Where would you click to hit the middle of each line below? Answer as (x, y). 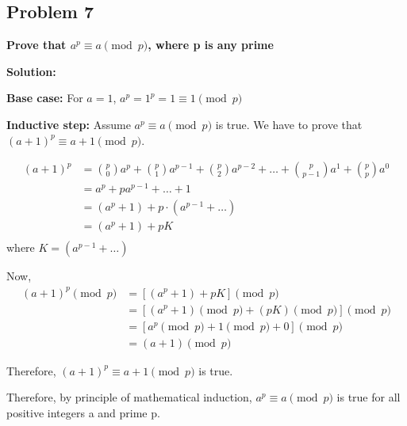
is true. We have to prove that (289, 124)
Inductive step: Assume (69, 124)
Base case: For (45, 98)
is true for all (369, 397)
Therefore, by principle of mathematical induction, (129, 397)
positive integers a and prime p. (83, 412)
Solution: (31, 71)
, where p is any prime (211, 45)
